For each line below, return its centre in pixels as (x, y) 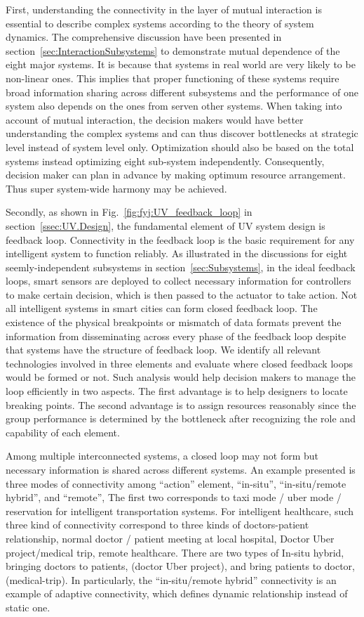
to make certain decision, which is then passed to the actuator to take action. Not (182, 294)
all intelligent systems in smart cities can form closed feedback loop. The (162, 308)
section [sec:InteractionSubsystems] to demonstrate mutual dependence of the (173, 50)
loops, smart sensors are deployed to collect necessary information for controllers (178, 281)
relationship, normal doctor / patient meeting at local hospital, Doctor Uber (170, 538)
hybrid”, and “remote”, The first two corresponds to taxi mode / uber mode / (174, 497)
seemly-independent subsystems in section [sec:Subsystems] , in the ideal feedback (181, 267)
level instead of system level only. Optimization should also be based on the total (180, 147)
